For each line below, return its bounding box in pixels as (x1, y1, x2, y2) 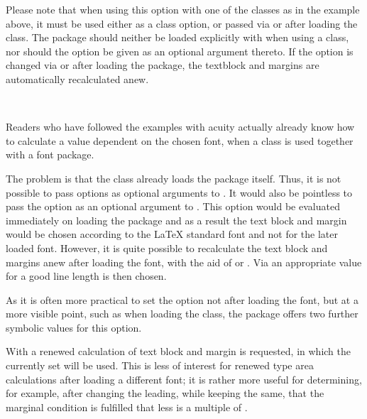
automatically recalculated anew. (6, 71, 149, 86)
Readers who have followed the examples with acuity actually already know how (6, 119, 355, 134)
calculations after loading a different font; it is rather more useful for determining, (6, 371, 362, 386)
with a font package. (6, 147, 94, 162)
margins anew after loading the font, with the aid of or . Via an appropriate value (6, 254, 362, 269)
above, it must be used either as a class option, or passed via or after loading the (6, 16, 358, 31)
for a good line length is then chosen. (6, 268, 167, 283)
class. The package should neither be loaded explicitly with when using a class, (6, 30, 349, 45)
